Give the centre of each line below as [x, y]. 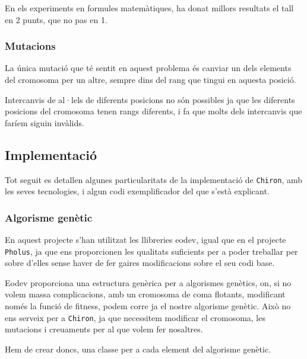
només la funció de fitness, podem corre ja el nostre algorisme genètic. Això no [148, 306]
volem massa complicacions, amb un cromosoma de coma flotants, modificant [145, 294]
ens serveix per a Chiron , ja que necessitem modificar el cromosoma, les [135, 317]
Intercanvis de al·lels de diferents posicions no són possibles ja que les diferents [150, 99]
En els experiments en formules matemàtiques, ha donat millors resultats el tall [149, 8]
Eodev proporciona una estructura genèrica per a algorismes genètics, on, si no [148, 282]
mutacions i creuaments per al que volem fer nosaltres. [104, 329]
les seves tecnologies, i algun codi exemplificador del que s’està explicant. [137, 191]
